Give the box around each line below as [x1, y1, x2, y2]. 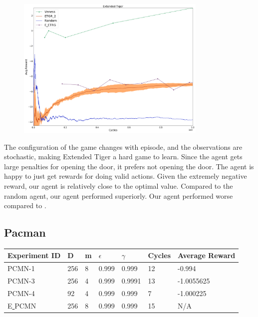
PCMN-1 [7, 263, 35, 274]
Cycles [148, 250, 171, 261]
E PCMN [7, 300, 36, 311]
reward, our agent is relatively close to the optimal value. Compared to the [4, 180, 233, 191]
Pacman [4, 225, 46, 240]
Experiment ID [7, 250, 61, 261]
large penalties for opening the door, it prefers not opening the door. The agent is [4, 161, 254, 171]
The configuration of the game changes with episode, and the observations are [4, 141, 243, 152]
